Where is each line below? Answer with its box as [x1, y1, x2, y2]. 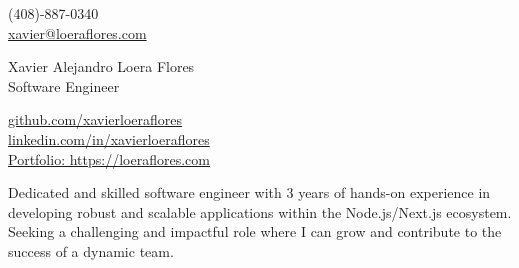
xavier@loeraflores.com [8, 22, 147, 43]
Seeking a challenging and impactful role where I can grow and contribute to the [8, 221, 502, 242]
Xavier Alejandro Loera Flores [8, 56, 195, 77]
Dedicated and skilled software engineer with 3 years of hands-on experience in [8, 182, 491, 203]
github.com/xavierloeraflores [8, 109, 183, 130]
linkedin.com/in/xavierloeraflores [8, 128, 210, 149]
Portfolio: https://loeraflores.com [8, 148, 210, 169]
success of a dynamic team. [8, 240, 174, 261]
